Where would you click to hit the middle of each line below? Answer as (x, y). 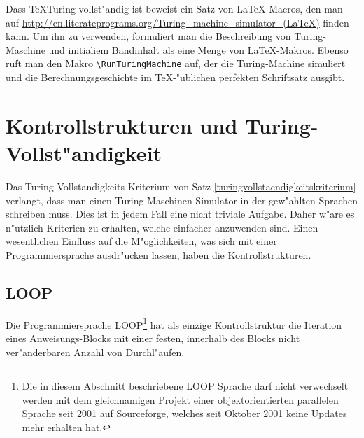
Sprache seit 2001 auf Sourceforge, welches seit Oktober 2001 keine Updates (184, 413)
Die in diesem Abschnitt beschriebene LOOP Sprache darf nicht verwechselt (185, 386)
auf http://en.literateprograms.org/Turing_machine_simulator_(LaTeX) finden (177, 22)
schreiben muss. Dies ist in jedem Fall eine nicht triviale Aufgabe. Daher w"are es (180, 214)
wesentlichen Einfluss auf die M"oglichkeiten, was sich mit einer (141, 241)
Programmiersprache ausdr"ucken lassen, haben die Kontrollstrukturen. (159, 254)
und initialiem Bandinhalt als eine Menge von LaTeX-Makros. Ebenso (198, 49)
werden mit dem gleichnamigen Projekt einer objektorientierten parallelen (180, 399)
